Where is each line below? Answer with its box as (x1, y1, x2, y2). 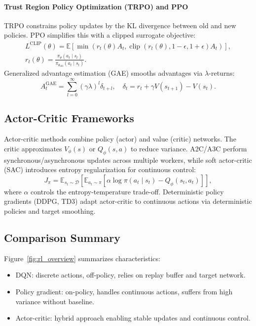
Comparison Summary (4, 230, 121, 245)
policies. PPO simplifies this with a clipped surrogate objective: (4, 30, 196, 40)
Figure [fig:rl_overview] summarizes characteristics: (4, 253, 160, 263)
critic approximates (4, 143, 62, 153)
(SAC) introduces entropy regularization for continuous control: (4, 164, 196, 175)
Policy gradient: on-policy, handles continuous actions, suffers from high (15, 286, 233, 296)
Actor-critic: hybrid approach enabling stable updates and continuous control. (15, 313, 251, 323)
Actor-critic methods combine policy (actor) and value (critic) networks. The (4, 134, 236, 144)
